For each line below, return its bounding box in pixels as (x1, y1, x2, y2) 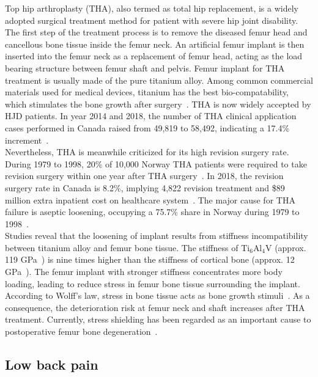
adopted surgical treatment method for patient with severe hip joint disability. (5, 13, 298, 26)
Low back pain (5, 355, 98, 374)
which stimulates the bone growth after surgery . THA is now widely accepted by (5, 97, 311, 110)
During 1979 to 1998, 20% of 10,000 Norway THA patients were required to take (5, 157, 307, 170)
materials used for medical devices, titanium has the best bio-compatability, (5, 86, 289, 98)
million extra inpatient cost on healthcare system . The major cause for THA (5, 193, 295, 206)
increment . (5, 133, 49, 146)
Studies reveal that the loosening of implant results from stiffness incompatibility (5, 229, 308, 242)
